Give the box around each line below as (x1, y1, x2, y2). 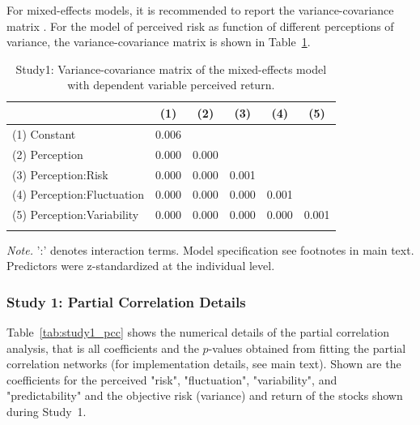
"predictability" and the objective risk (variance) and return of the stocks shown (6, 387, 403, 404)
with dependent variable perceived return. (67, 76, 275, 93)
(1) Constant (12, 125, 76, 142)
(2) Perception (12, 145, 83, 162)
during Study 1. (6, 402, 87, 419)
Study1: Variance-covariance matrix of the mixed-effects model (15, 60, 327, 77)
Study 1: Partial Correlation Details (6, 291, 246, 311)
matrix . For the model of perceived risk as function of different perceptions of (6, 17, 394, 34)
